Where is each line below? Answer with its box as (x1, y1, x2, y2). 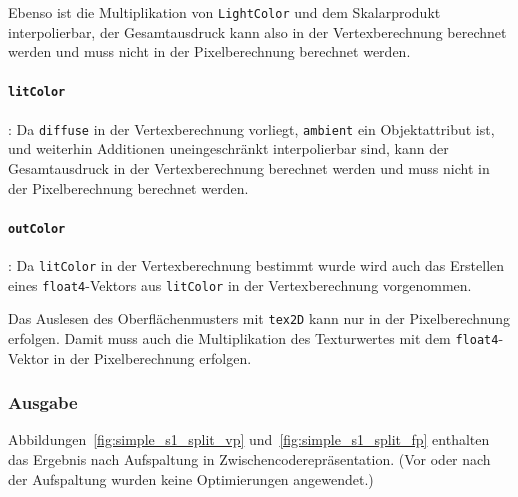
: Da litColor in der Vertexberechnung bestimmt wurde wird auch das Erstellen (8, 255, 505, 275)
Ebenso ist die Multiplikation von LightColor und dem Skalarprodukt (8, 2, 441, 22)
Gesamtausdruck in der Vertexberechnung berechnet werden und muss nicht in (8, 157, 490, 178)
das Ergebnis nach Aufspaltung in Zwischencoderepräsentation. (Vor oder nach (8, 449, 491, 470)
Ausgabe (8, 390, 78, 415)
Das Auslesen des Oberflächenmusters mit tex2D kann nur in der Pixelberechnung (8, 308, 510, 329)
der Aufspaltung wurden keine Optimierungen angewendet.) (8, 468, 374, 489)
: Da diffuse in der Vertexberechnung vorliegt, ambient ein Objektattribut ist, (8, 118, 495, 139)
